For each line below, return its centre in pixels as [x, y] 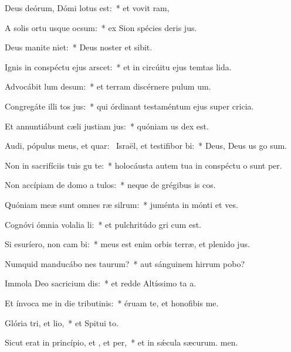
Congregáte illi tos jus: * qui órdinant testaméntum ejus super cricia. [129, 106]
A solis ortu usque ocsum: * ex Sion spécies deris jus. [101, 27]
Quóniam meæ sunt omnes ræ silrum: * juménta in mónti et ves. [121, 204]
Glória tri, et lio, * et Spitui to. [62, 322]
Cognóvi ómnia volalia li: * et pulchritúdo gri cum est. [103, 224]
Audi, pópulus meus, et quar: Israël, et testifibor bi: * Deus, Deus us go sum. [146, 146]
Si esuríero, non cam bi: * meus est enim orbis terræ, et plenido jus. [127, 244]
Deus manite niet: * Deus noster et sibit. [79, 47]
